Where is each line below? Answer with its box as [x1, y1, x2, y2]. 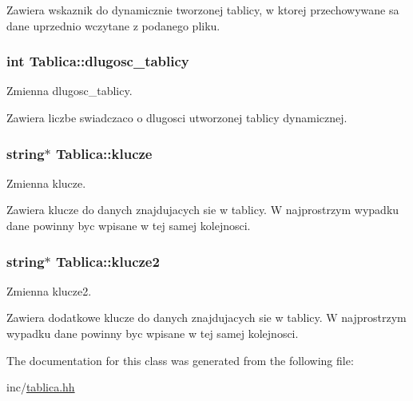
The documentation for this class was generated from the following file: [6, 351, 354, 368]
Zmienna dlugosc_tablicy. [6, 82, 133, 99]
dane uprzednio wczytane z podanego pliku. [6, 17, 220, 34]
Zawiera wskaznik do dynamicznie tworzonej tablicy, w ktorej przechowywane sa [6, 2, 399, 18]
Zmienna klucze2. [6, 282, 92, 299]
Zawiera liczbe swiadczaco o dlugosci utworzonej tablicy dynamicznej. [6, 109, 347, 125]
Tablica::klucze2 [56, 251, 160, 271]
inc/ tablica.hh [6, 379, 75, 395]
